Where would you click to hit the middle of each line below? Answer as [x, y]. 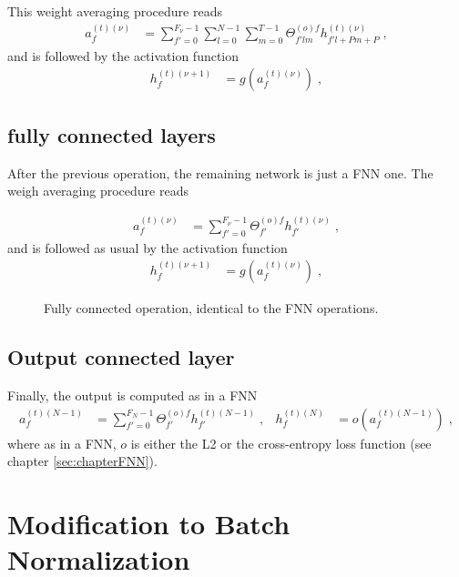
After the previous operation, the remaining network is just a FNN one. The [220, 172]
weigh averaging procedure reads [98, 191]
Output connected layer [121, 357]
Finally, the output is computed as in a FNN [133, 395]
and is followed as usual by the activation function [148, 247]
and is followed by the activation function [123, 55]
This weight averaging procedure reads [115, 11]
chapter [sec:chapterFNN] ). [82, 461]
